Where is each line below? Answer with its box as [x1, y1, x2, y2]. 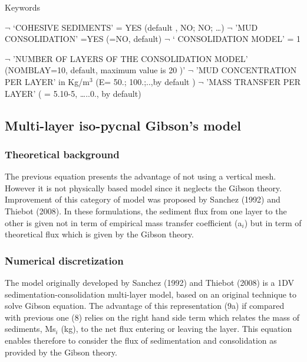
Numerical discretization [5, 253, 124, 268]
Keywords [5, 1, 41, 13]
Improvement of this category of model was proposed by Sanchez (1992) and [5, 193, 280, 206]
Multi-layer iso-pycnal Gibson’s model [5, 116, 242, 134]
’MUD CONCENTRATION [196, 64, 297, 76]
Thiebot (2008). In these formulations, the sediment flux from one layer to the [5, 204, 287, 217]
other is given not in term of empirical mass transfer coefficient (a [5, 216, 242, 229]
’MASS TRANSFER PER [206, 75, 301, 87]
